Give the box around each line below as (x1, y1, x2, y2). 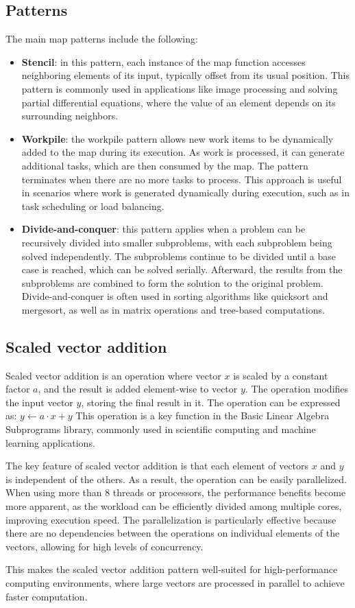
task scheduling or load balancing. (21, 198, 164, 213)
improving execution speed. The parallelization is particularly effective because (5, 512, 336, 526)
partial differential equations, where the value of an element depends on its (21, 95, 336, 109)
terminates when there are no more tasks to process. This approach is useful (21, 172, 342, 186)
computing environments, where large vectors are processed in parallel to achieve (5, 576, 345, 589)
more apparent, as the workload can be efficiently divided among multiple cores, (5, 499, 342, 513)
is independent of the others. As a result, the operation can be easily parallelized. (5, 471, 347, 486)
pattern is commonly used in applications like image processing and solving (21, 81, 338, 95)
